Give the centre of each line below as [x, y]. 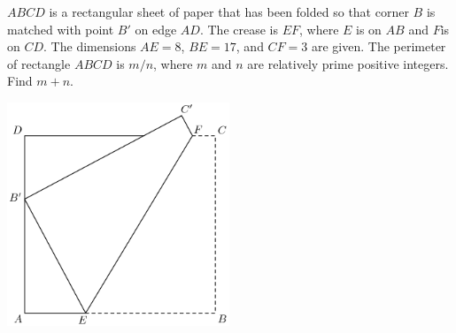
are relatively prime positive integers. [348, 63]
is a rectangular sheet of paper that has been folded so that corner [229, 11]
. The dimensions [90, 46]
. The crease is [239, 29]
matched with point [61, 29]
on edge [156, 29]
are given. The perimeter [379, 46]
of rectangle [39, 63]
